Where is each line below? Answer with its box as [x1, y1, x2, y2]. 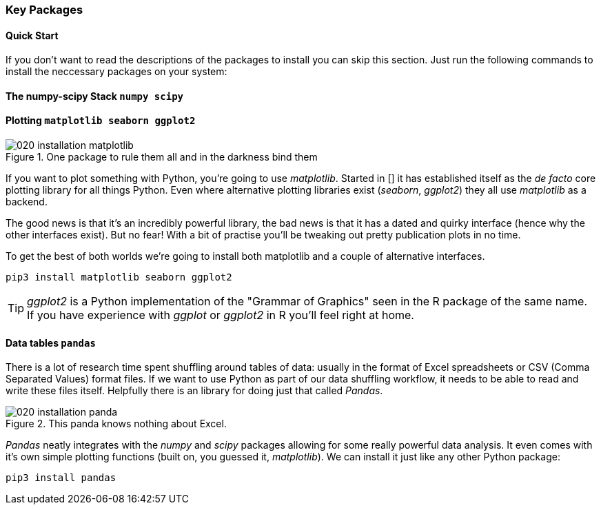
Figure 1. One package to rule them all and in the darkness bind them [6, 151, 318, 163]
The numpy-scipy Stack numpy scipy [6, 90, 183, 102]
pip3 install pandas [6, 472, 116, 484]
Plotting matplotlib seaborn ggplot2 [6, 114, 196, 127]
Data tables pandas [6, 336, 96, 349]
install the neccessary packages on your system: [6, 65, 227, 78]
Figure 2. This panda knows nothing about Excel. [6, 418, 227, 430]
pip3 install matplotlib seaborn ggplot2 [6, 272, 232, 283]
